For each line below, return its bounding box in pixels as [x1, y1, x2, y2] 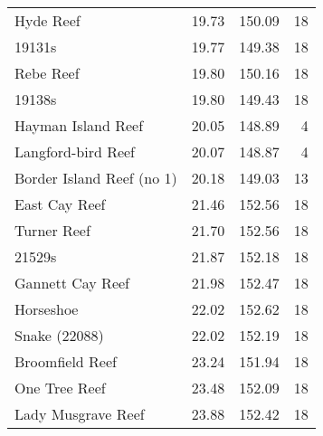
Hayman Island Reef [14, 115, 144, 136]
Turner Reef [14, 220, 90, 241]
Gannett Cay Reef [14, 272, 129, 293]
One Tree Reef [14, 377, 106, 398]
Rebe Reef [14, 62, 80, 83]
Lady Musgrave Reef [14, 403, 145, 424]
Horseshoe [14, 299, 79, 319]
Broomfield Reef [14, 351, 117, 372]
